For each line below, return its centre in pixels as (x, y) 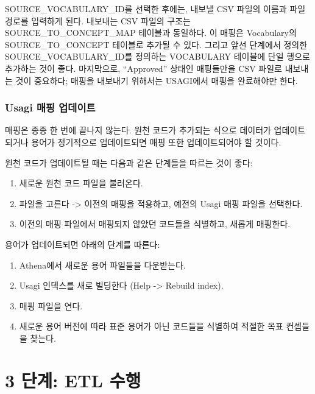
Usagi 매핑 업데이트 (50, 107)
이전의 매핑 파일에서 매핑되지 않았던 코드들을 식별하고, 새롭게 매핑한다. (155, 224)
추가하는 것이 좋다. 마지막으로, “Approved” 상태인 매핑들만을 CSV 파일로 (143, 68)
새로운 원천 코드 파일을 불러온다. (81, 183)
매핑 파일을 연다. (51, 305)
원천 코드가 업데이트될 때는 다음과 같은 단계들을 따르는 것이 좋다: (129, 162)
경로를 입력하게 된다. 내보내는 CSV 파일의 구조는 (98, 20)
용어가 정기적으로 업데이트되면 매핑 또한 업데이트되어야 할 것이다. (156, 142)
